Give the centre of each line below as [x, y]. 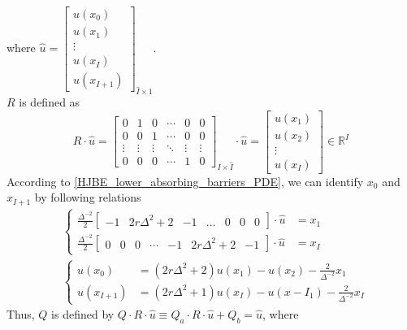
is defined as [50, 101]
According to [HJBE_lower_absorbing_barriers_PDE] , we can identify [185, 181]
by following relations [88, 197]
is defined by [83, 314]
